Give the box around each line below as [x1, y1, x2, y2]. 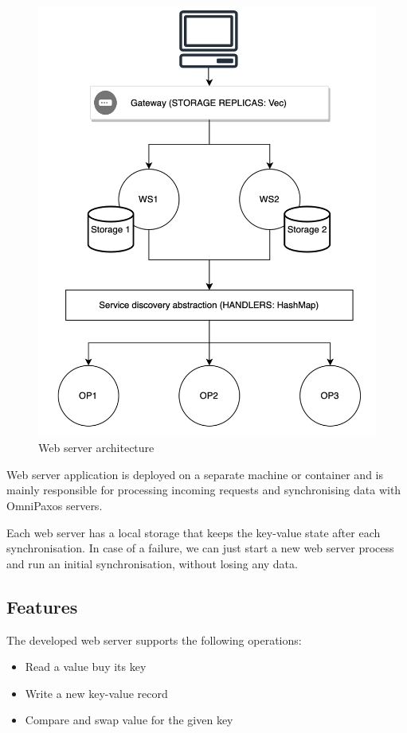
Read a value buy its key [25, 658, 147, 675]
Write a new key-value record [25, 684, 168, 701]
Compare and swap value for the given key [25, 712, 233, 728]
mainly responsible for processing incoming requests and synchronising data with [6, 482, 401, 498]
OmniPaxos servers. [6, 497, 103, 514]
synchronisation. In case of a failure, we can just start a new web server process [6, 540, 394, 556]
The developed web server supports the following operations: [6, 631, 302, 648]
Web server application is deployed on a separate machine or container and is [6, 466, 383, 482]
